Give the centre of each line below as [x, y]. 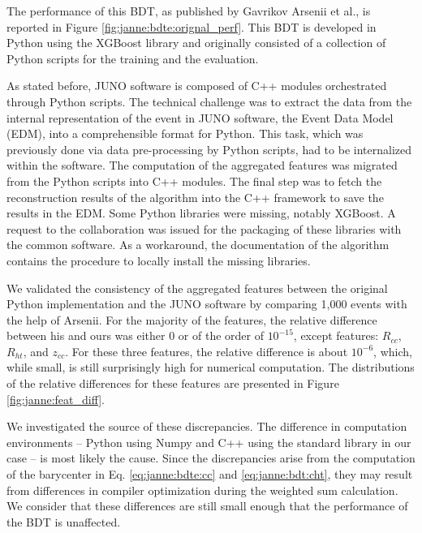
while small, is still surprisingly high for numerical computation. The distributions [211, 367]
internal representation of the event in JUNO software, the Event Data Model [200, 117]
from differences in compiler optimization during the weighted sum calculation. [202, 490]
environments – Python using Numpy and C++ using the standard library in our [209, 442]
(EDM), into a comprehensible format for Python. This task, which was [185, 133]
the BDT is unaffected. [64, 521]
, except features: [336, 335]
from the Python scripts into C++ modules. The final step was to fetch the [194, 181]
